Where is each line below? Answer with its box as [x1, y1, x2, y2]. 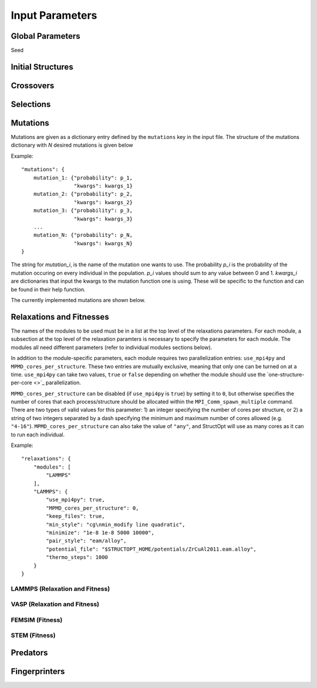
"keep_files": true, [46, 513, 105, 520]
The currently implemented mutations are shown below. [11, 297, 146, 304]
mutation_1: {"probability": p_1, [33, 174, 133, 181]
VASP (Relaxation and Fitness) [11, 600, 100, 608]
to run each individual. [11, 431, 65, 438]
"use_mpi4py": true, [46, 496, 105, 503]
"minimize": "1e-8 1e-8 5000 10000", [46, 529, 155, 536]
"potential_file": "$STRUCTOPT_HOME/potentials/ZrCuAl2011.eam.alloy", [46, 545, 257, 553]
